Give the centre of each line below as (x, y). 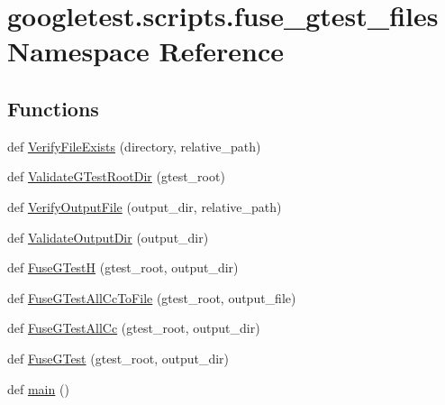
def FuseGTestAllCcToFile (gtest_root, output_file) (152, 297)
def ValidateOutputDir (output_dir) (108, 237)
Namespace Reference (145, 51)
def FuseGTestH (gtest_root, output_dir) (123, 267)
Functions (53, 108)
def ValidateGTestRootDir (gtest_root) (116, 176)
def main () (38, 388)
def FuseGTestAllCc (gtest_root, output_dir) (134, 328)
